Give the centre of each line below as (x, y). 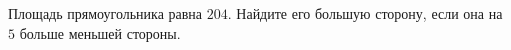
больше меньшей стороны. (100, 32)
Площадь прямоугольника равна (105, 13)
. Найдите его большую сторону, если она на (365, 13)
